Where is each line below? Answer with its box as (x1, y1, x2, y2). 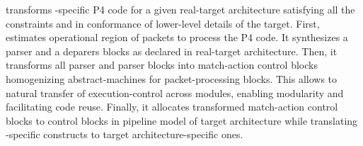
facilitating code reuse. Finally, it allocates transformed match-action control (6, 99, 338, 114)
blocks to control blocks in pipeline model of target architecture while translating (6, 113, 358, 128)
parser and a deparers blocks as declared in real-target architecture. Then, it (6, 43, 338, 58)
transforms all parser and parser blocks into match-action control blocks (6, 57, 318, 72)
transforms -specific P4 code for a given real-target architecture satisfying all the (6, 2, 355, 16)
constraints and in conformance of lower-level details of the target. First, (6, 16, 320, 30)
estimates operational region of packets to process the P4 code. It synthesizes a (6, 30, 348, 45)
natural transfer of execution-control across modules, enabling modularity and (6, 85, 344, 100)
